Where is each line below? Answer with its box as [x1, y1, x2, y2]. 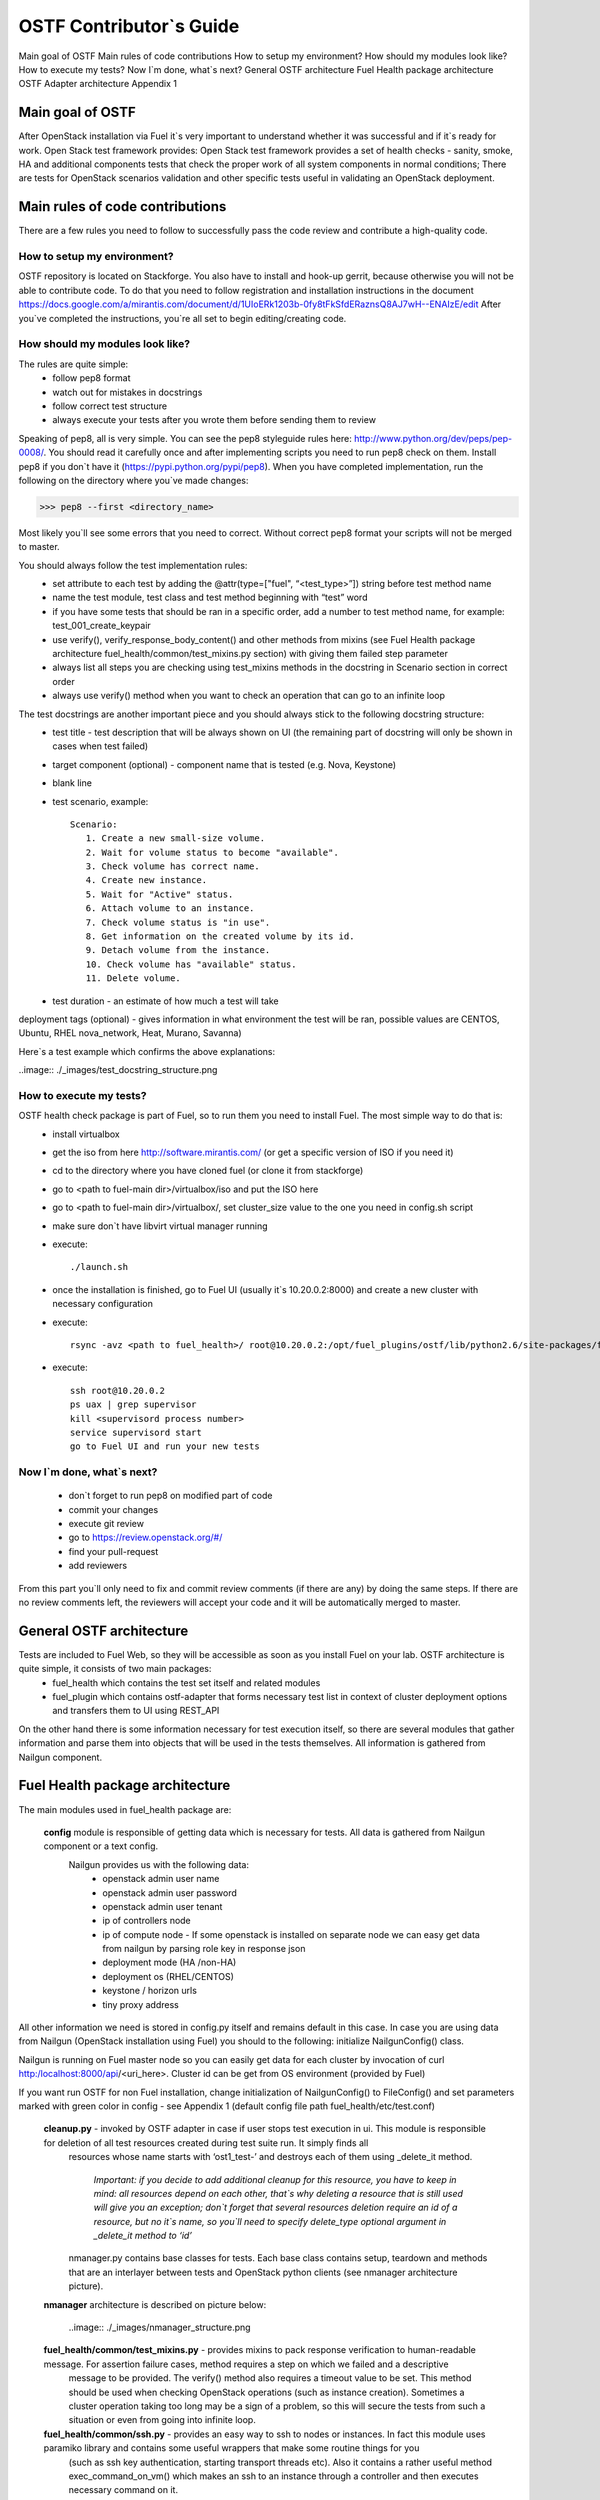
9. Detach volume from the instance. [85, 945, 271, 956]
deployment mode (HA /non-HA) [102, 1956, 237, 1969]
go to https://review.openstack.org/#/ [68, 1531, 223, 1544]
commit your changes [68, 1503, 159, 1515]
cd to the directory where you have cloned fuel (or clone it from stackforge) [52, 1165, 364, 1177]
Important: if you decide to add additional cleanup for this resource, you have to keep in [93, 2173, 457, 2185]
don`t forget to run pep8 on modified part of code [68, 1490, 273, 1502]
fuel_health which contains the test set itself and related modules [52, 1676, 321, 1689]
